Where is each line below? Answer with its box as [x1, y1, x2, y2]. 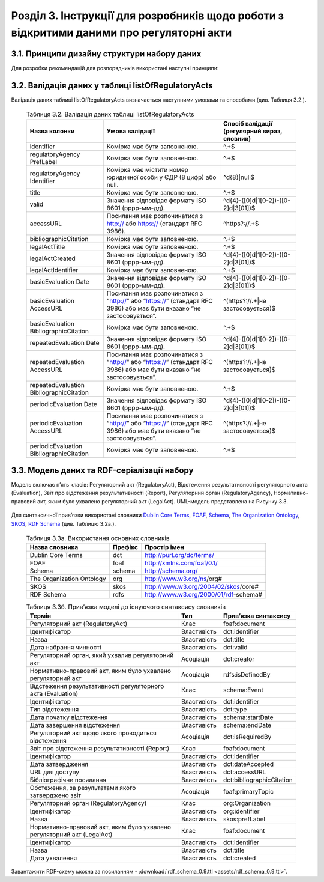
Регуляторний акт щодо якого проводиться [29, 729, 157, 737]
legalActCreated [29, 254, 76, 263]
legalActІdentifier [29, 266, 79, 274]
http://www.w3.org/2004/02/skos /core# [145, 583, 259, 591]
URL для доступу [29, 768, 80, 776]
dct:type [223, 705, 247, 713]
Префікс [113, 543, 138, 552]
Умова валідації [106, 127, 155, 135]
